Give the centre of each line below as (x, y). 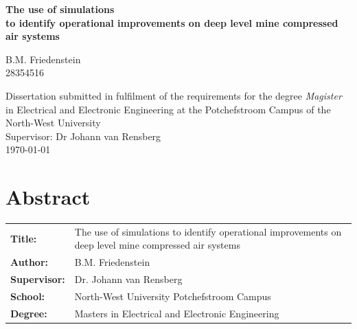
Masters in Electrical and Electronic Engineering (177, 313)
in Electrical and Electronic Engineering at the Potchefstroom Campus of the (168, 109)
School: (28, 296)
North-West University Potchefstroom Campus (173, 296)
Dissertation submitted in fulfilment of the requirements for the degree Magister (174, 95)
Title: (24, 238)
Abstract (48, 197)
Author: (30, 262)
